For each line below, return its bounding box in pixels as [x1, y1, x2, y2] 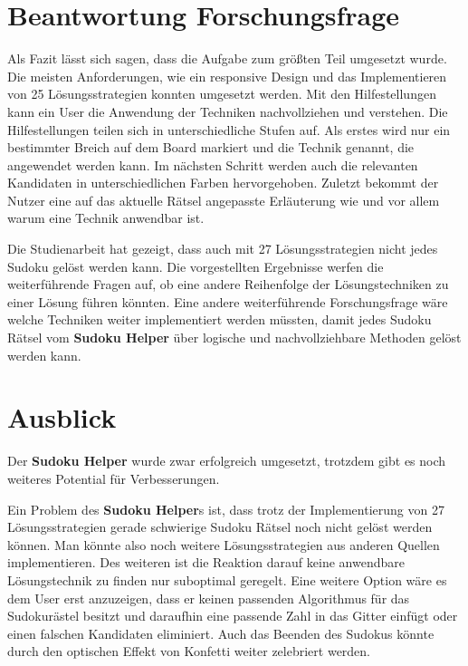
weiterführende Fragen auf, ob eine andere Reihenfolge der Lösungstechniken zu [7, 275, 449, 294]
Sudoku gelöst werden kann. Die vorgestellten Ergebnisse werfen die [7, 256, 384, 275]
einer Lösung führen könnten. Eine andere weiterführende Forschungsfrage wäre [7, 292, 448, 311]
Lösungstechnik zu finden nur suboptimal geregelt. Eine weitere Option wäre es [7, 570, 447, 589]
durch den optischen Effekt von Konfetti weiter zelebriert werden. [7, 642, 371, 661]
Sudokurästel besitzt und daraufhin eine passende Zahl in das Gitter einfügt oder [7, 606, 458, 625]
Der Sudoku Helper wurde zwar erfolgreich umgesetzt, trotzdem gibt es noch [7, 451, 446, 470]
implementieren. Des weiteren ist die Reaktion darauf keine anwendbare [7, 553, 405, 572]
